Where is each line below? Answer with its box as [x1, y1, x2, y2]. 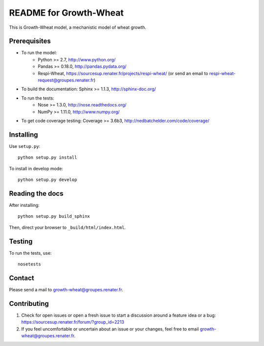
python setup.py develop [18, 177, 77, 183]
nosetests [18, 262, 41, 267]
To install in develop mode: [9, 165, 64, 171]
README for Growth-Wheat [9, 7, 124, 18]
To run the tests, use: [9, 250, 52, 256]
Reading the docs [9, 189, 64, 198]
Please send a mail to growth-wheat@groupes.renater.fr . [9, 286, 123, 292]
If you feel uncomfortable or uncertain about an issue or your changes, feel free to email [21, 326, 199, 332]
